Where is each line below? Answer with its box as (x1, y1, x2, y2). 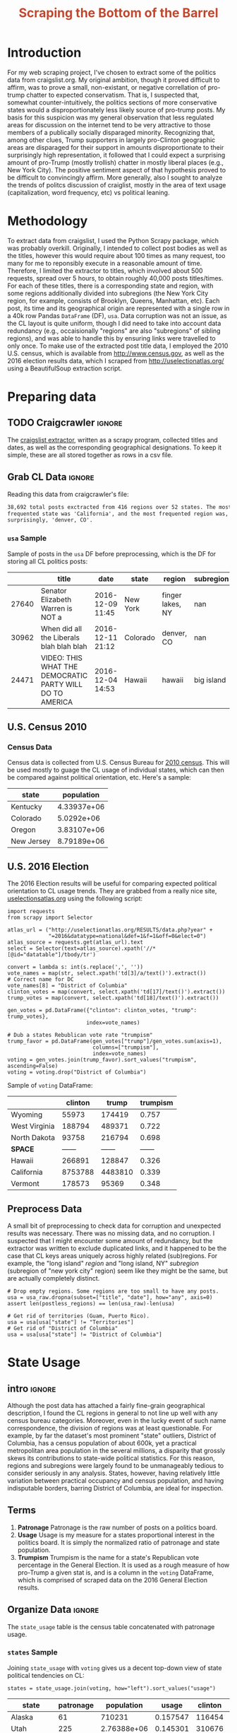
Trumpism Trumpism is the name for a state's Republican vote (17, 1553, 200, 1561)
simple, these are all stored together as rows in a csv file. (7, 450, 173, 459)
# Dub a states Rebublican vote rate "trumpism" (7, 1032, 153, 1039)
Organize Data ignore (7, 1604, 99, 1616)
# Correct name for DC (7, 976, 74, 983)
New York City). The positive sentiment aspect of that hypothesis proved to (7, 165, 226, 174)
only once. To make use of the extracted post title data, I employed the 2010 (7, 341, 229, 350)
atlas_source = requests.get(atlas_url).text (7, 939, 143, 946)
